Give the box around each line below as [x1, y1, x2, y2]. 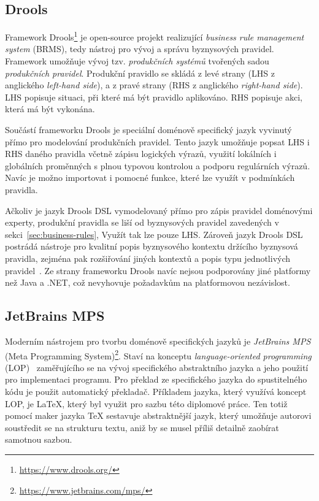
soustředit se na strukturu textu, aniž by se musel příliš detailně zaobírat [5, 421, 279, 434]
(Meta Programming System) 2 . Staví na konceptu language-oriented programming [5, 347, 312, 362]
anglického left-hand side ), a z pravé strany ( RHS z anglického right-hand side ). [5, 78, 303, 91]
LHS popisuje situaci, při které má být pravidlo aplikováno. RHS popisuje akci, [5, 90, 302, 103]
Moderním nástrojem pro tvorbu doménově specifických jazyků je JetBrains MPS [5, 334, 311, 347]
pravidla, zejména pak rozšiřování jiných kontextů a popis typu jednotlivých [5, 251, 291, 264]
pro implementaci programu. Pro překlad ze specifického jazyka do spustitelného [5, 373, 307, 386]
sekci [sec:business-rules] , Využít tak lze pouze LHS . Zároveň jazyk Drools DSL [5, 228, 303, 240]
